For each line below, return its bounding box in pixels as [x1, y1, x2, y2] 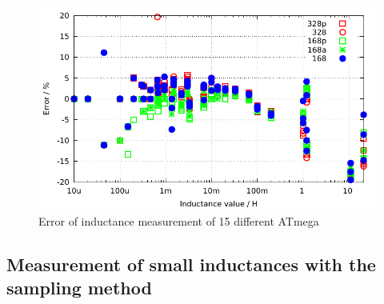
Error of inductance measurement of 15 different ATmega [38, 212, 319, 229]
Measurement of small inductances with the [6, 251, 376, 276]
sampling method [6, 275, 152, 300]
